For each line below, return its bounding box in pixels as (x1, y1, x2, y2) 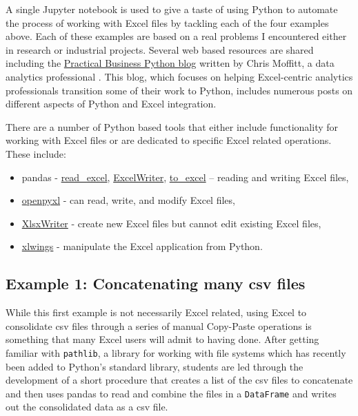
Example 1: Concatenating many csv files (6, 273, 306, 294)
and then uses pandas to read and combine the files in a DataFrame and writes (6, 386, 337, 400)
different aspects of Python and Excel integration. (6, 96, 217, 111)
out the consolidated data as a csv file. (6, 399, 168, 414)
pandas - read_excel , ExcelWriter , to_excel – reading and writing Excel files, (21, 169, 349, 184)
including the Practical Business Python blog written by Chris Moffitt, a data (6, 56, 335, 70)
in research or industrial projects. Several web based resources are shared (6, 42, 314, 56)
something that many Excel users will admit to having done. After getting (6, 332, 319, 346)
